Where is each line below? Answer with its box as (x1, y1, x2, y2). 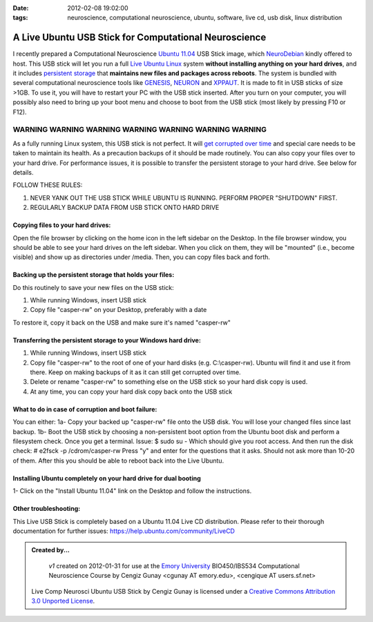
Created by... (31, 546, 70, 554)
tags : (12, 14, 28, 22)
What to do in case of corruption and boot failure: (12, 405, 157, 414)
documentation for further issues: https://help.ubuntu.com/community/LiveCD (12, 527, 235, 535)
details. (12, 168, 34, 176)
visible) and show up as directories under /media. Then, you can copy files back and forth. (12, 253, 271, 262)
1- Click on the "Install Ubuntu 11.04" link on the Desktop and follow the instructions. (12, 487, 252, 495)
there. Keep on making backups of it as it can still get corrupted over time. (30, 368, 241, 376)
